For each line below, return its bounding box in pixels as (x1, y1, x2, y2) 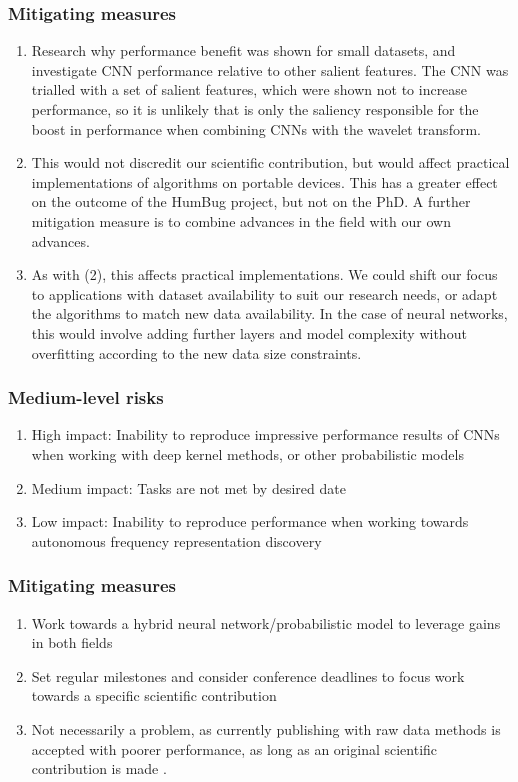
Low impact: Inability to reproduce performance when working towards (31, 511, 469, 532)
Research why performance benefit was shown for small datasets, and (31, 40, 456, 61)
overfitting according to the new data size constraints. (31, 342, 362, 363)
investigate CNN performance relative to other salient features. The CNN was (31, 59, 509, 80)
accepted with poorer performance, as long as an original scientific (31, 738, 438, 759)
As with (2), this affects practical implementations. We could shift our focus (31, 264, 498, 285)
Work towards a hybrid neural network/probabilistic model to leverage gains (31, 612, 501, 633)
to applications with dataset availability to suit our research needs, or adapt (31, 283, 498, 304)
